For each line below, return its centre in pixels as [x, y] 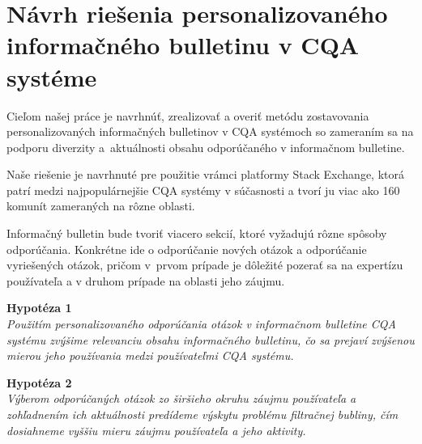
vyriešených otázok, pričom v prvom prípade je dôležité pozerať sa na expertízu [205, 265]
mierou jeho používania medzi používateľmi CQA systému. [150, 355]
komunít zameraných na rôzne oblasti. [101, 206]
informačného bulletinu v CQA [183, 45]
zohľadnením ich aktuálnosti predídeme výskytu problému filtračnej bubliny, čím [202, 414]
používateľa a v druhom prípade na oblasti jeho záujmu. [146, 280]
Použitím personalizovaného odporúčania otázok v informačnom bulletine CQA [201, 324]
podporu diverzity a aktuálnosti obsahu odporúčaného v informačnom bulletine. [206, 147]
